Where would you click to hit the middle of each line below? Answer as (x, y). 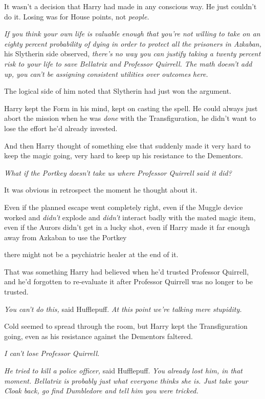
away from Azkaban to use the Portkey (65, 237)
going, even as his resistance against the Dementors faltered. (99, 336)
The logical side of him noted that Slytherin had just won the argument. (118, 91)
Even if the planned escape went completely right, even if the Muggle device (124, 207)
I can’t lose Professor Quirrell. (52, 353)
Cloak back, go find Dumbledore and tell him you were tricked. (101, 391)
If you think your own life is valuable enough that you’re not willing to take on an (132, 34)
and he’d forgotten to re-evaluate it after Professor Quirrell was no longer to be (129, 281)
